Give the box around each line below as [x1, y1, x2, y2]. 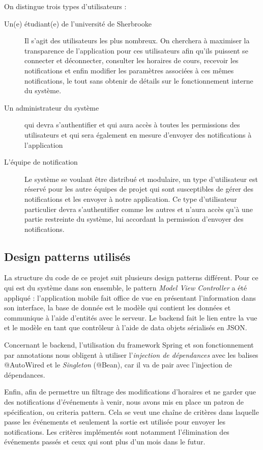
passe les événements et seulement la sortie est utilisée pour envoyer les [4, 416, 226, 427]
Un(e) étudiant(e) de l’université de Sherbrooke [4, 18, 152, 29]
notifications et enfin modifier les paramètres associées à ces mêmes [24, 65, 234, 75]
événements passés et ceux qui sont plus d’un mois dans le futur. [4, 436, 206, 447]
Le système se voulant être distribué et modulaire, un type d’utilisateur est [24, 173, 258, 184]
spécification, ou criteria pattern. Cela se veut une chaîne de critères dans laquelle [4, 406, 259, 417]
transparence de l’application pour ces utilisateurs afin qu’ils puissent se [24, 45, 248, 56]
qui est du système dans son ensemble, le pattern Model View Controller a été [4, 282, 247, 293]
